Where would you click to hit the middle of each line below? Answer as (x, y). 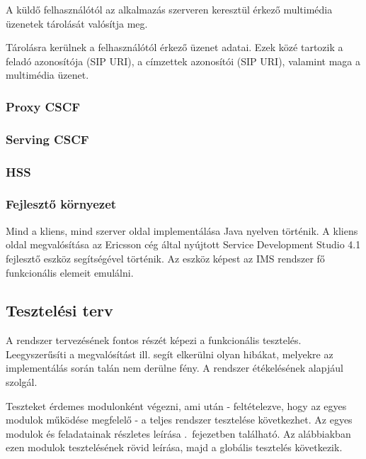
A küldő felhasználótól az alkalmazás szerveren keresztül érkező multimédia (169, 9)
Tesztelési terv (59, 310)
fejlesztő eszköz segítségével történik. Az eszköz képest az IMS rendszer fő (165, 258)
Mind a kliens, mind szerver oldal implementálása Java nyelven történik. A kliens (182, 230)
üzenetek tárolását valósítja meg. (77, 23)
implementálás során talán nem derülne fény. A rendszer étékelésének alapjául (175, 368)
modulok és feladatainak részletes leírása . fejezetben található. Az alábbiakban (178, 433)
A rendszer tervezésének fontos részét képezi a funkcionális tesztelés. (154, 340)
